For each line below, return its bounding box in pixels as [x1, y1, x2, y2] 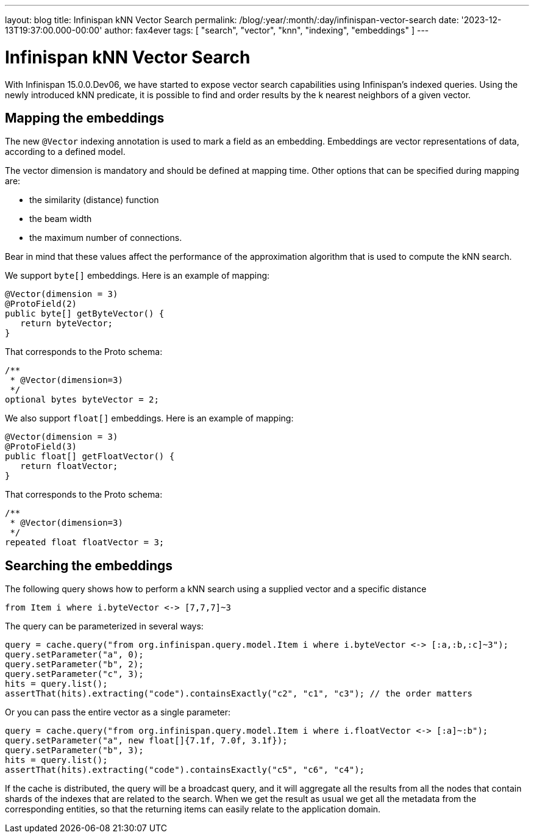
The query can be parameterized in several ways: [5, 621, 204, 632]
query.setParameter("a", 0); [5, 650, 144, 660]
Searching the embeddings [5, 557, 173, 573]
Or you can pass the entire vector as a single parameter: [5, 707, 231, 718]
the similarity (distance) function [29, 195, 159, 206]
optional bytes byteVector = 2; [5, 395, 159, 405]
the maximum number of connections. [29, 232, 182, 243]
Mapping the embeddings [5, 110, 165, 126]
